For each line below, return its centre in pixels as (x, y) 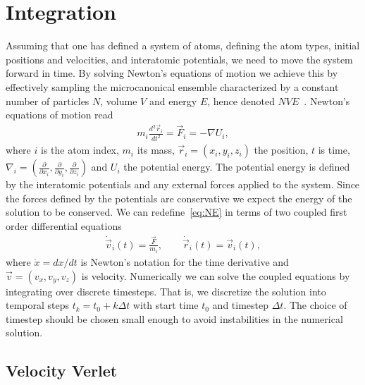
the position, (281, 150)
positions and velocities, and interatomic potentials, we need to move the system (179, 59)
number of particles (48, 100)
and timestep (241, 305)
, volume (119, 100)
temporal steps (38, 305)
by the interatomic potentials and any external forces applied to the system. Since (183, 184)
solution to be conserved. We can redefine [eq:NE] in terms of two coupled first (177, 212)
